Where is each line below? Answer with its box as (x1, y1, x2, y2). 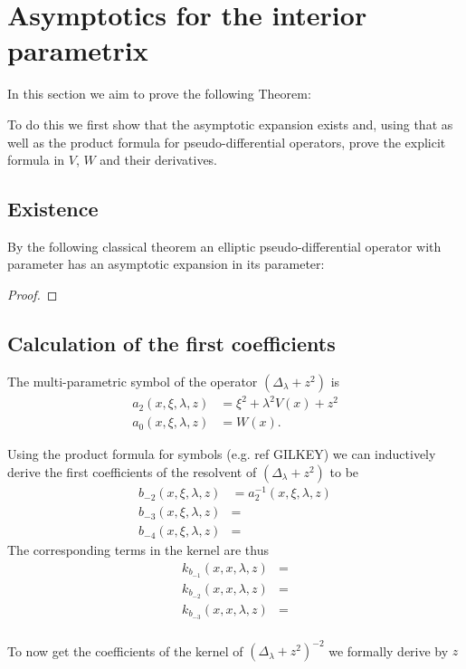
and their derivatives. (100, 150, 218, 169)
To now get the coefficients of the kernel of (7, 641, 243, 660)
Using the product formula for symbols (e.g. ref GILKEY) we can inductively (7, 444, 436, 464)
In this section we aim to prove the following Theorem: (7, 84, 311, 103)
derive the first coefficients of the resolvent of (7, 463, 257, 482)
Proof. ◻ (7, 285, 58, 304)
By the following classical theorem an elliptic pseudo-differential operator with (7, 236, 442, 255)
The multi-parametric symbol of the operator (7, 371, 258, 390)
